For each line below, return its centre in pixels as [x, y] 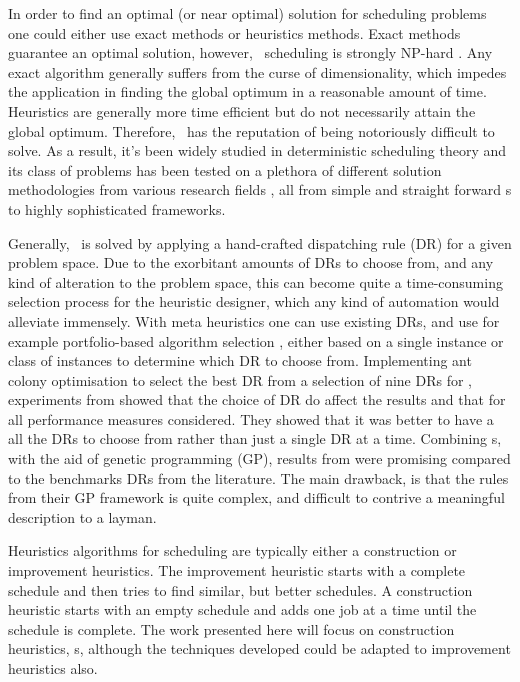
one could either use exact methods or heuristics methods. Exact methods [234, 32]
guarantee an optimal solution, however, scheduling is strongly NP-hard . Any [250, 52]
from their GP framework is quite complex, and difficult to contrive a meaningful [256, 497]
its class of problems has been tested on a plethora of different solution [225, 169]
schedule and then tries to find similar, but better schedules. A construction [240, 589]
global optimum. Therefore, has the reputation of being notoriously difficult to [251, 130]
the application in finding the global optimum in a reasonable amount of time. [247, 91]
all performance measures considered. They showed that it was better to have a [251, 418]
